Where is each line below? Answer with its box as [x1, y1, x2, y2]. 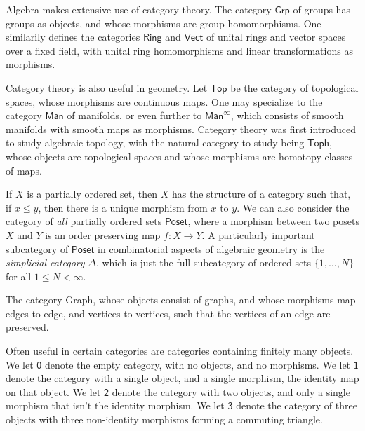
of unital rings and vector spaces [206, 29, 346, 44]
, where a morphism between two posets [187, 214, 359, 228]
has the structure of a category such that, [171, 186, 351, 201]
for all [6, 268, 32, 283]
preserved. [6, 320, 49, 334]
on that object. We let [6, 384, 101, 399]
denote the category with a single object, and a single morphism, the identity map [6, 371, 359, 385]
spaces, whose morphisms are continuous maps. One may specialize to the [6, 94, 323, 109]
